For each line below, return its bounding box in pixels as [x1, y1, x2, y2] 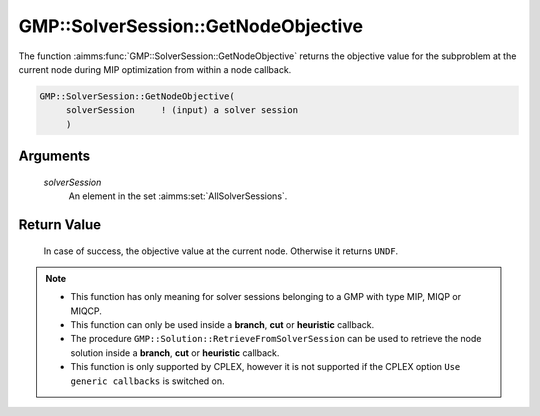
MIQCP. [70, 305, 102, 317]
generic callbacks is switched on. [70, 375, 225, 387]
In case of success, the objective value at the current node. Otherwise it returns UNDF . [43, 245, 399, 257]
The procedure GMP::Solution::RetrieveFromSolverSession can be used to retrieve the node [70, 333, 482, 345]
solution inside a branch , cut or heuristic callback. [70, 346, 280, 359]
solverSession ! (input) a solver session [65, 105, 299, 116]
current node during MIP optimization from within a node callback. [18, 63, 292, 75]
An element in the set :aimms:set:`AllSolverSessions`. [68, 190, 288, 202]
